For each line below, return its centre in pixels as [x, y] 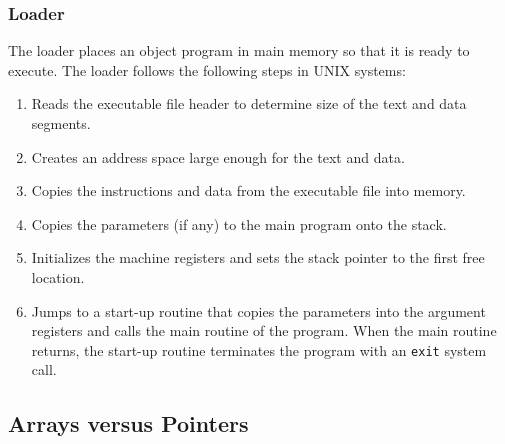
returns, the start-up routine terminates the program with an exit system [259, 349]
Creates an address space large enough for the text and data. [218, 156]
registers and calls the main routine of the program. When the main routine [264, 330]
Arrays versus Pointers [128, 423]
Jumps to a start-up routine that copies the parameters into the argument [258, 310]
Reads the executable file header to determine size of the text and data [249, 103]
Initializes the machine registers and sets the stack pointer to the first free [258, 257]
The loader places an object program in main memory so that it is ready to [239, 50]
